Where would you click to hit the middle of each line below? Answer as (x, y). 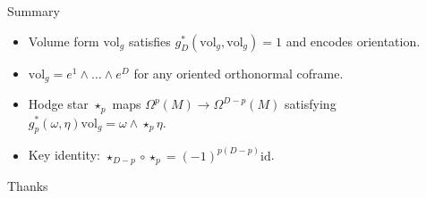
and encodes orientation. (353, 41)
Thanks (28, 186)
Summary (34, 11)
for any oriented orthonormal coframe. (239, 73)
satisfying (310, 104)
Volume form (64, 41)
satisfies (149, 41)
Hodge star (58, 104)
